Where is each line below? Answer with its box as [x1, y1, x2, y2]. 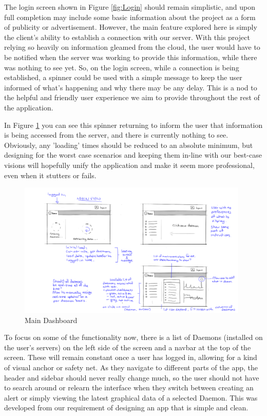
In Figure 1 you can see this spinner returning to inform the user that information [4, 119, 263, 130]
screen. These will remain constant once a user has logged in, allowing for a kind [4, 352, 257, 363]
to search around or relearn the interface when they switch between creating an [4, 382, 254, 393]
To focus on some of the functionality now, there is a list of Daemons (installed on [4, 332, 263, 343]
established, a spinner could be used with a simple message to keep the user [4, 72, 242, 83]
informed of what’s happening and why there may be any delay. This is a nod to [4, 82, 257, 92]
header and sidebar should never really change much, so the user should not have [4, 372, 259, 383]
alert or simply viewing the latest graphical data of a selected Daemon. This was [4, 392, 258, 403]
